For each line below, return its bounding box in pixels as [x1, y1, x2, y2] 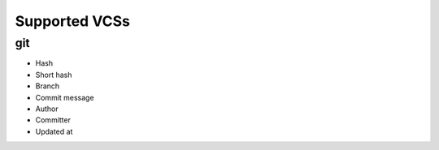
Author [35, 104, 59, 114]
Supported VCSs [15, 12, 130, 30]
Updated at [35, 126, 73, 136]
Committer [35, 115, 71, 125]
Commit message [35, 92, 94, 102]
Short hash [35, 70, 72, 79]
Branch [35, 81, 60, 91]
